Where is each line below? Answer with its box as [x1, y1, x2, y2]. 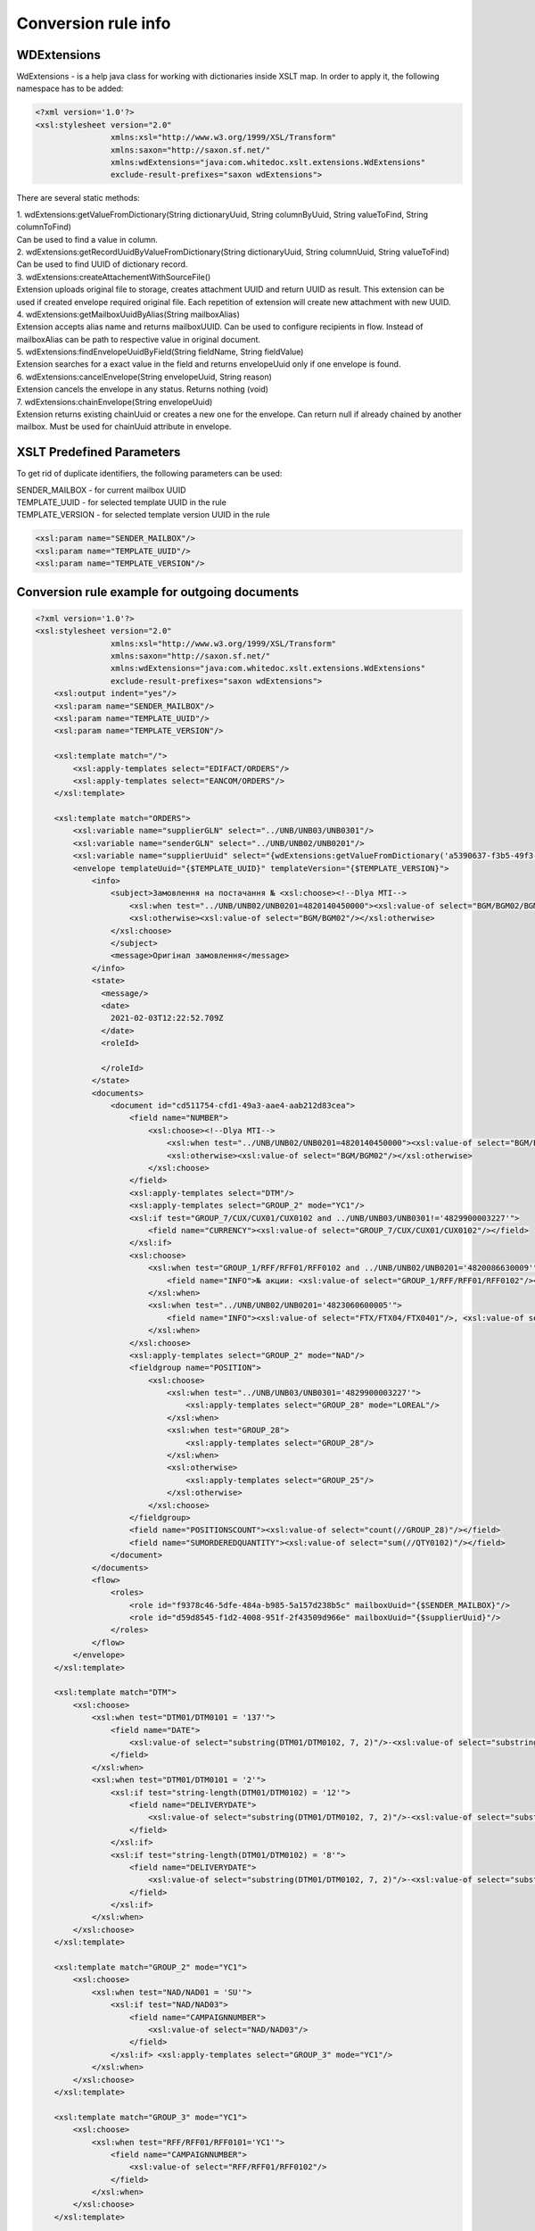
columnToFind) [16, 221, 71, 232]
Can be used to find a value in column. [16, 234, 158, 245]
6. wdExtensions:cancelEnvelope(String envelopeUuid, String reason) [16, 371, 272, 382]
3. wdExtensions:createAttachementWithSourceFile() [16, 271, 211, 282]
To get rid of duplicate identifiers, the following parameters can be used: [16, 469, 283, 479]
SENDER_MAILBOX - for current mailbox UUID [16, 485, 186, 495]
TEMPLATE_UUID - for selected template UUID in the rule [16, 497, 226, 508]
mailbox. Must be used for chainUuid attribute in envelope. [16, 421, 232, 432]
